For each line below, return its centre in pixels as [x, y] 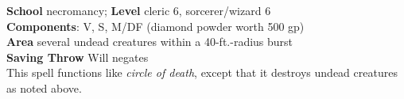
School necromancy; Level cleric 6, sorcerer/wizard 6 [139, 10]
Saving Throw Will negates [78, 57]
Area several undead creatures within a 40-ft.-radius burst [150, 42]
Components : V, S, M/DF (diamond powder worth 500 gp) [155, 26]
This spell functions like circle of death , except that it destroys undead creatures [202, 72]
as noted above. [44, 88]
